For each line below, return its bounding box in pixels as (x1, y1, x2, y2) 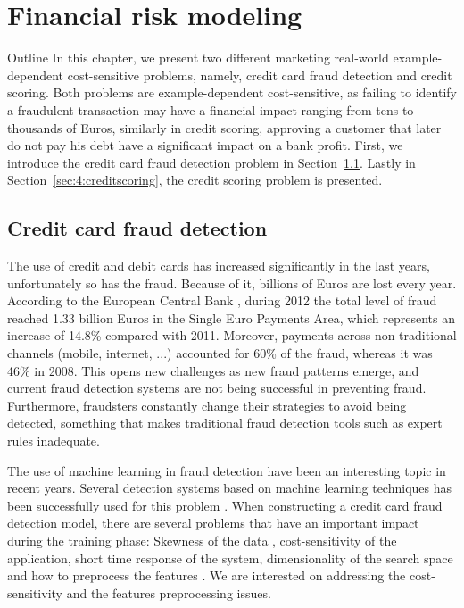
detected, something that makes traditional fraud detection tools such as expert (7, 413, 443, 432)
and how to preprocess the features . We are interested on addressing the (7, 566, 406, 585)
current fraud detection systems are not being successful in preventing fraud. (7, 379, 427, 397)
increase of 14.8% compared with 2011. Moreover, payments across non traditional (7, 326, 457, 345)
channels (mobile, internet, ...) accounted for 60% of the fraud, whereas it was (7, 344, 433, 362)
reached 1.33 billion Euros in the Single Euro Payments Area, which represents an (7, 308, 456, 327)
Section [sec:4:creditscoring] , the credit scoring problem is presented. (7, 171, 383, 189)
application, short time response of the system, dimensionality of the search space (7, 548, 453, 567)
